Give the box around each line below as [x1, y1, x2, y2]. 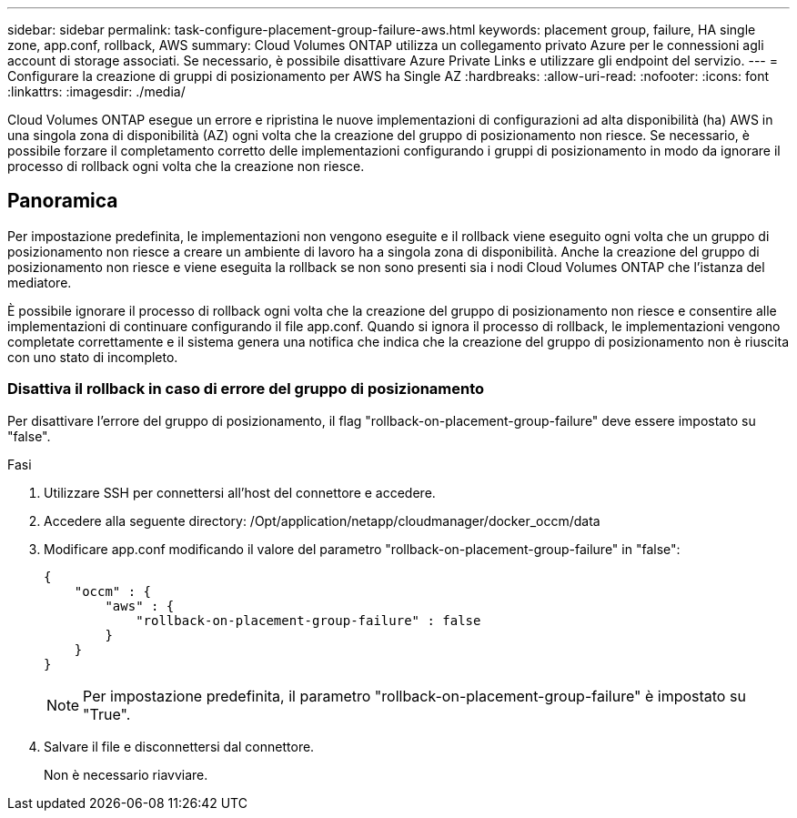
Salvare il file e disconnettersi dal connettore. [44, 738, 315, 754]
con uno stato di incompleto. [7, 348, 178, 365]
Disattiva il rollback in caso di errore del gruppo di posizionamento [7, 379, 485, 399]
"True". [83, 704, 131, 723]
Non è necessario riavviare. [44, 766, 208, 783]
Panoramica [7, 189, 118, 213]
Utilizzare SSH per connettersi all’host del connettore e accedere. [44, 484, 436, 500]
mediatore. [7, 274, 72, 290]
